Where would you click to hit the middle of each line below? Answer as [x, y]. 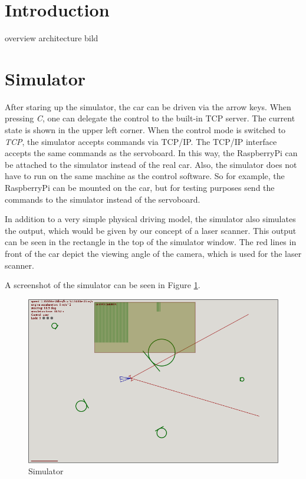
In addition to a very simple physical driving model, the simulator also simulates [150, 219]
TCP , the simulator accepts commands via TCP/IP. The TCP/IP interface [141, 141]
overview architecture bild [52, 38]
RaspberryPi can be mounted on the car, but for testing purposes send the [140, 187]
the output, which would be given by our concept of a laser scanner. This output [151, 230]
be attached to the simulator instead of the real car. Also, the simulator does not [151, 164]
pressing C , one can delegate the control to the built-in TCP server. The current [150, 118]
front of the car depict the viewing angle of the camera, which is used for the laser [153, 253]
